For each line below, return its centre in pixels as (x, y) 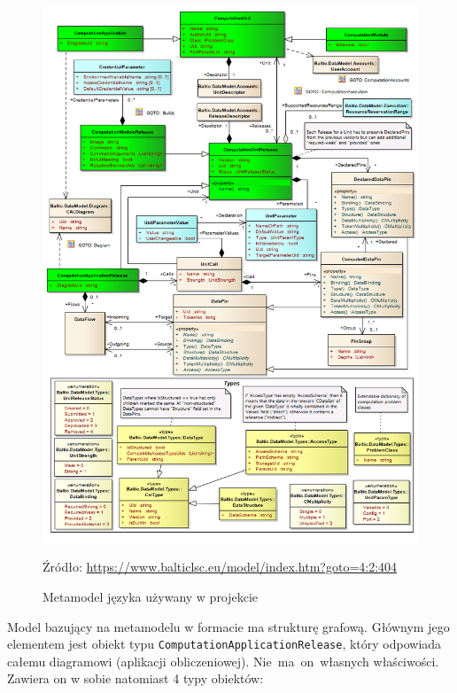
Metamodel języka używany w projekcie (151, 597)
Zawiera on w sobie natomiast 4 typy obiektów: (136, 678)
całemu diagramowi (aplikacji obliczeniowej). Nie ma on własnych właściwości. (223, 661)
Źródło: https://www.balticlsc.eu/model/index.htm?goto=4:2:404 (220, 567)
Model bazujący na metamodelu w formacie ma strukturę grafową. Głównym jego (228, 626)
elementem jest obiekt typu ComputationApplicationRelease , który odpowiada (225, 644)
